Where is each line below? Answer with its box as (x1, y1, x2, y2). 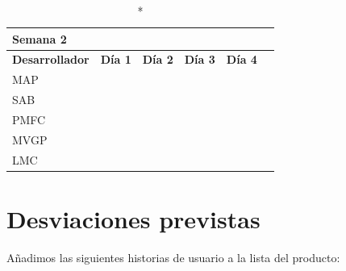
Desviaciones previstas (6, 202, 261, 235)
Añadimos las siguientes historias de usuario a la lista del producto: (6, 248, 340, 265)
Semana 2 (12, 30, 67, 47)
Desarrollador (12, 51, 90, 68)
